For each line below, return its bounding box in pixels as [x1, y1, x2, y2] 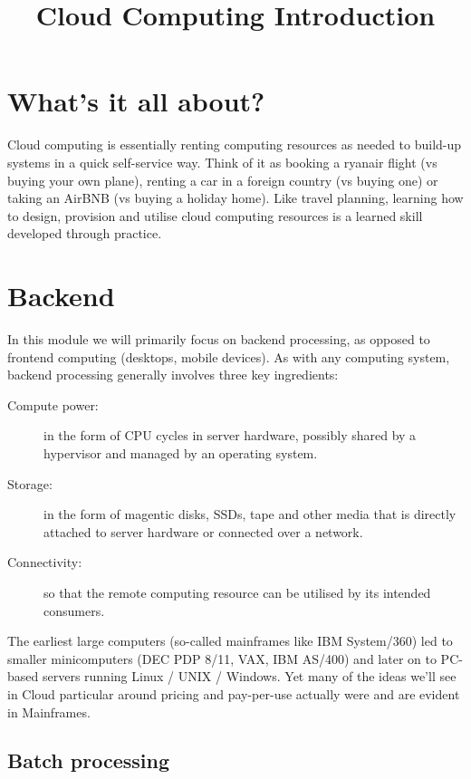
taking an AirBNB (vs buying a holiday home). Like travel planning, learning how [7, 188, 464, 207]
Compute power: [7, 395, 99, 414]
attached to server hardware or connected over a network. [43, 522, 363, 541]
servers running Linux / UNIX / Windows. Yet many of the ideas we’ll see [42, 667, 457, 686]
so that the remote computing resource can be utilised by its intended [43, 582, 431, 601]
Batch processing [7, 746, 170, 774]
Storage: [7, 474, 53, 493]
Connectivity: [7, 553, 82, 572]
